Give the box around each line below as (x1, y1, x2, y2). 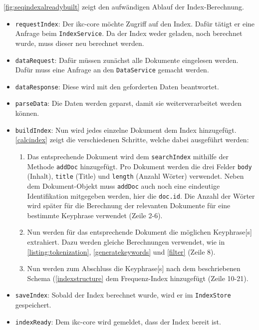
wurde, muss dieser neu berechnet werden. (15, 37, 144, 48)
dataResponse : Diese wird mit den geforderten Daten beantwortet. (15, 81, 219, 91)
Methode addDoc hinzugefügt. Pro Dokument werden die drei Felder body (27, 161, 252, 171)
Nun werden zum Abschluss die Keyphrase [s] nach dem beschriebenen (27, 263, 241, 274)
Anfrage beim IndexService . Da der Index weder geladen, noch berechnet (15, 28, 243, 38)
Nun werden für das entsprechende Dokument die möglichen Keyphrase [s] (27, 227, 252, 237)
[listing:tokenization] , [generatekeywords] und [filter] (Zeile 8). (27, 246, 216, 257)
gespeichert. (15, 300, 51, 310)
